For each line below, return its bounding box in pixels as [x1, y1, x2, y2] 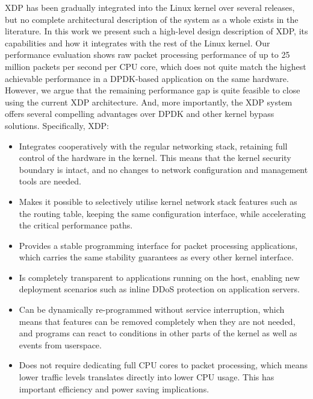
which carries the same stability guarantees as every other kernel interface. [19, 251, 294, 263]
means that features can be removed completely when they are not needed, [19, 315, 296, 327]
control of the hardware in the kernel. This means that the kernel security [19, 151, 291, 164]
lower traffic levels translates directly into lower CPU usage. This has [19, 371, 274, 383]
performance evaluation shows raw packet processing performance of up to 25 [5, 48, 290, 61]
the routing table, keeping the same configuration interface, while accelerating [19, 207, 306, 219]
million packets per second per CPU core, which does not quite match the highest [5, 60, 306, 72]
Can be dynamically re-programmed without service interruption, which [19, 303, 285, 316]
